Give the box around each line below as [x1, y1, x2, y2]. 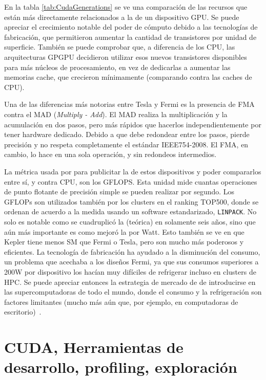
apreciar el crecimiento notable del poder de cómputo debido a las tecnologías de [4, 21, 258, 32]
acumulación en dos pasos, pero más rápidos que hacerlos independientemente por [4, 119, 261, 129]
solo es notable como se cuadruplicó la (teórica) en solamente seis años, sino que [4, 216, 256, 227]
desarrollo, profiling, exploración [4, 356, 237, 377]
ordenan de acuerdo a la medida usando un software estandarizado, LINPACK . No [4, 206, 257, 217]
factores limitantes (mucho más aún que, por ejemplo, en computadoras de [4, 296, 238, 307]
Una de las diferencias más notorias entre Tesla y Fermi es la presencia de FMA [4, 99, 255, 109]
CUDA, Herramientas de [4, 337, 183, 357]
